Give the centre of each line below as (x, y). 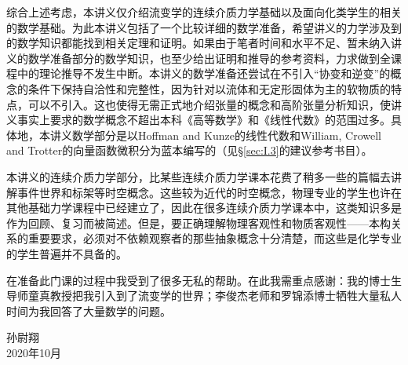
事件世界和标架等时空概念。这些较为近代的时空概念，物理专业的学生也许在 (209, 192)
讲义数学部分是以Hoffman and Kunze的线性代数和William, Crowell (215, 135)
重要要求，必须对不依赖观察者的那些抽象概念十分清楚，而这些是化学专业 (215, 238)
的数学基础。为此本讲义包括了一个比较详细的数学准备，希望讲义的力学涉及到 (204, 27)
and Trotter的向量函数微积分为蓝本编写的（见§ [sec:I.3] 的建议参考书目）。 (189, 150)
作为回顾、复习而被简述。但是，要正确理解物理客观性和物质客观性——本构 (199, 223)
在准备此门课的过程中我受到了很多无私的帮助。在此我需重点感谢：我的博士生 (204, 280)
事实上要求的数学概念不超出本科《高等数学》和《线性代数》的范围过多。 (204, 120)
